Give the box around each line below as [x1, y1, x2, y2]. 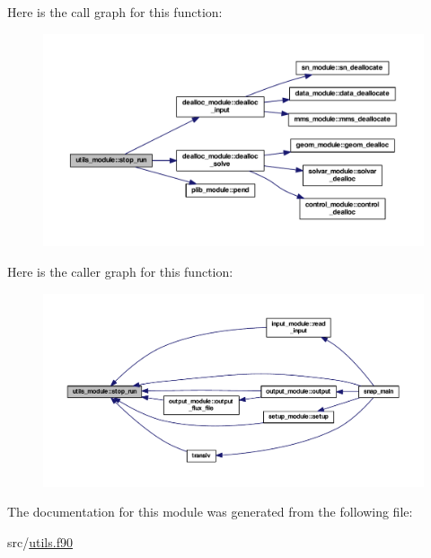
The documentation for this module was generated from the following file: [7, 502, 413, 521]
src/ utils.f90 [7, 532, 73, 551]
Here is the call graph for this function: [7, 3, 223, 21]
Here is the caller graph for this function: [7, 262, 233, 281]
